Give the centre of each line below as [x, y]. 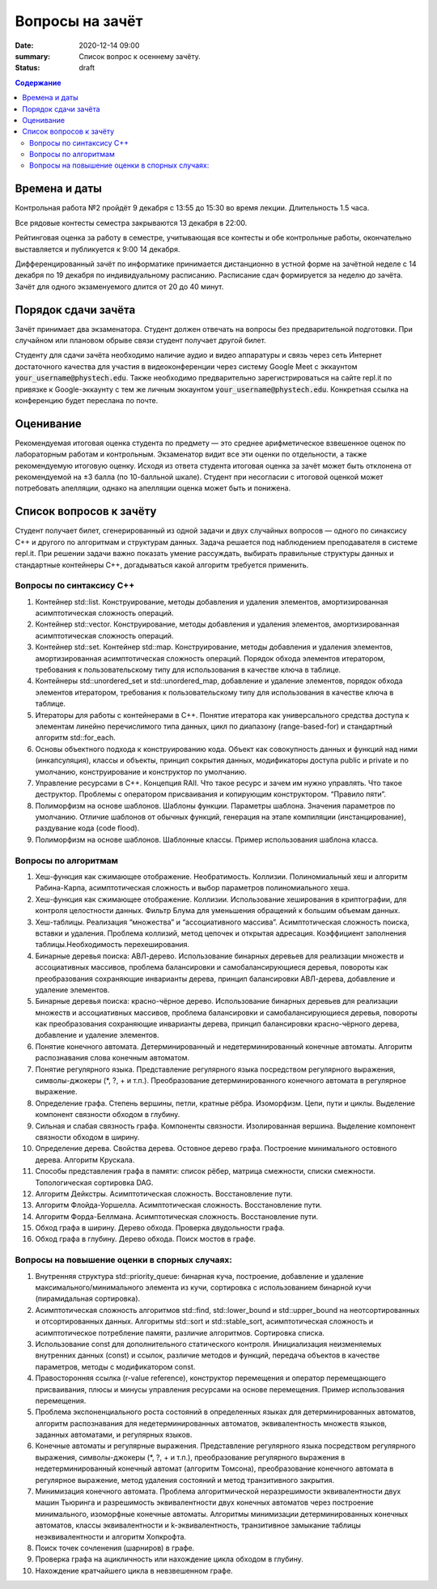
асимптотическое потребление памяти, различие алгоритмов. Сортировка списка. [180, 1332]
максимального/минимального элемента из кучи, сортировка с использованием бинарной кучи [203, 1288]
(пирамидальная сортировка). [88, 1298]
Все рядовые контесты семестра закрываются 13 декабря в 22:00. [131, 223]
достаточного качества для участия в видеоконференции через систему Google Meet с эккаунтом [186, 366]
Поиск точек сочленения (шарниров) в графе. [115, 1548]
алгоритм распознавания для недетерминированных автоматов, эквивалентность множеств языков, [211, 1423]
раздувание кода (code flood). [87, 828]
